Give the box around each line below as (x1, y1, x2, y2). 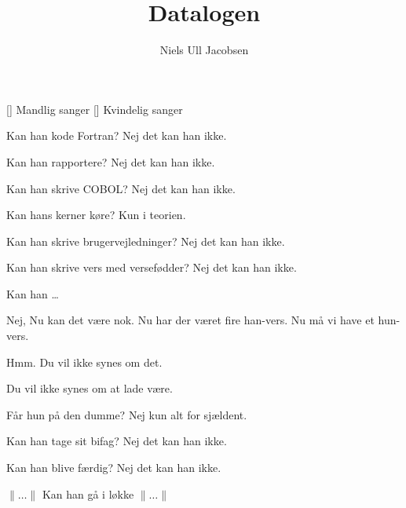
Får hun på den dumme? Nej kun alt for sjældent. (6, 406, 247, 422)
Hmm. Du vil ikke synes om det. (6, 353, 163, 370)
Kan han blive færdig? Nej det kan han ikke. (6, 459, 221, 476)
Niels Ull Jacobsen (159, 42, 249, 58)
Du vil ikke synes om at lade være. (6, 380, 173, 397)
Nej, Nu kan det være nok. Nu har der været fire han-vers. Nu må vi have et (6, 312, 375, 328)
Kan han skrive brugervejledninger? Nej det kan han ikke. (6, 232, 285, 249)
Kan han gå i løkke (42, 485, 134, 502)
